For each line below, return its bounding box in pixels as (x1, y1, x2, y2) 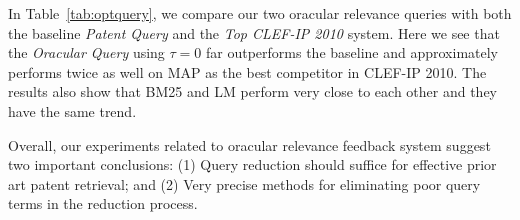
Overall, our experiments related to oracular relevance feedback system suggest (8, 134, 491, 155)
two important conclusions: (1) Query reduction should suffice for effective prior (8, 154, 497, 175)
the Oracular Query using (8, 42, 165, 63)
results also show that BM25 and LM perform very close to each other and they (8, 81, 497, 102)
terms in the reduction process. (8, 193, 198, 214)
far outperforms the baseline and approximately (205, 42, 499, 63)
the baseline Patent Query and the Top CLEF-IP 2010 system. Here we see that (8, 22, 500, 43)
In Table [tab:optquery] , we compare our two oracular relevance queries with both (8, 3, 512, 23)
